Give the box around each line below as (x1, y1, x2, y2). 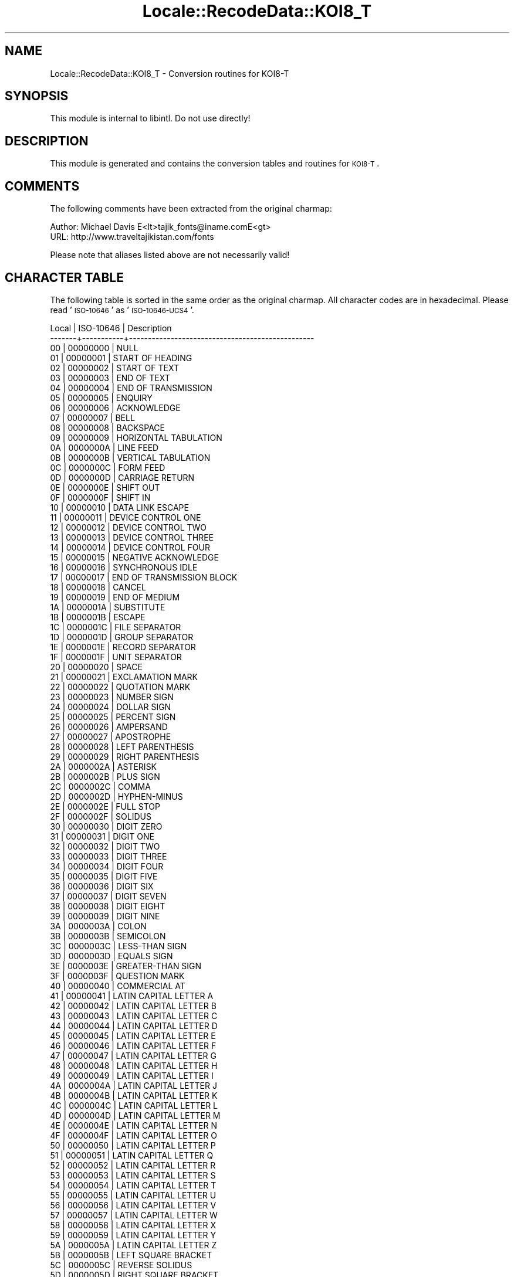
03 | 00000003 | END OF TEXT (50, 372, 170, 383)
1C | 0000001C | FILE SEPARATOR (50, 621, 181, 632)
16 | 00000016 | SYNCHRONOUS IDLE (50, 562, 198, 572)
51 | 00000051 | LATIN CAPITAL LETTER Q (50, 1150, 214, 1160)
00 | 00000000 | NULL (50, 342, 138, 353)
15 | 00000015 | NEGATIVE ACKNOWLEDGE (50, 552, 219, 562)
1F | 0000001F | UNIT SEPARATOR (50, 651, 182, 662)
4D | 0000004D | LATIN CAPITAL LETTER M (50, 1110, 221, 1120)
